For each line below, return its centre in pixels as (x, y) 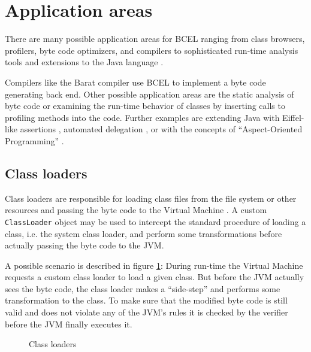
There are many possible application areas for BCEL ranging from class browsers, (155, 39)
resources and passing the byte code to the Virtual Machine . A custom (136, 210)
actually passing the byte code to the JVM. (84, 245)
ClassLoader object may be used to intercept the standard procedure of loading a (155, 221)
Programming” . (34, 140)
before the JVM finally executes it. (69, 324)
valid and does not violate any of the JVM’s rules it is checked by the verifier (147, 312)
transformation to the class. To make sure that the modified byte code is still (146, 300)
